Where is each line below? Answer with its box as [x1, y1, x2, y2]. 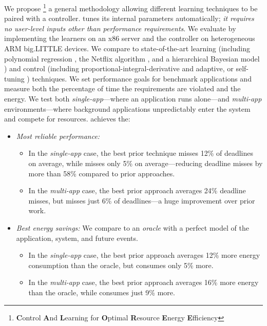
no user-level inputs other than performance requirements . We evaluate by [4, 23, 236, 33]
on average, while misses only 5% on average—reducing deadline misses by [28, 157, 263, 168]
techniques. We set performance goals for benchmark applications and [32, 73, 252, 84]
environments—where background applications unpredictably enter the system [4, 103, 251, 114]
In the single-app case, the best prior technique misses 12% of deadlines [28, 148, 253, 158]
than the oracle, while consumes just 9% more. [28, 287, 175, 297]
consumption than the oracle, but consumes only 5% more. [28, 259, 214, 270]
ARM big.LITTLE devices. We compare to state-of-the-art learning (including [4, 43, 250, 54]
